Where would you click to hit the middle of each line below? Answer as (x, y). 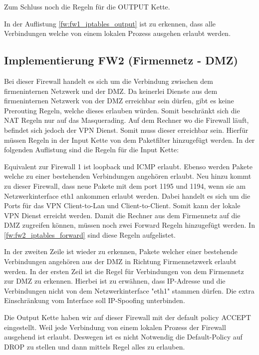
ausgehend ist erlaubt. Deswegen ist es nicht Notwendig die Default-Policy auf (123, 337)
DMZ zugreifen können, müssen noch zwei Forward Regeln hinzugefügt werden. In (129, 225)
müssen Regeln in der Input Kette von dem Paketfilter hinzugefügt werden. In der (129, 140)
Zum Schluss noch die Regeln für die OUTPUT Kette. (87, 6)
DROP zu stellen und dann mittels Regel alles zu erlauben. (95, 346)
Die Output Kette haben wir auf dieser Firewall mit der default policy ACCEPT (128, 317)
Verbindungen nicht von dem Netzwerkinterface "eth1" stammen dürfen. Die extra (129, 290)
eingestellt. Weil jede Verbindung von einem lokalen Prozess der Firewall (115, 327)
